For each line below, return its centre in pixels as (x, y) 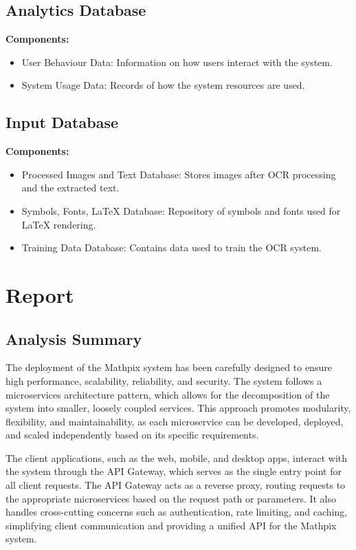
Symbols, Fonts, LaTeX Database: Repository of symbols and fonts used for (181, 210)
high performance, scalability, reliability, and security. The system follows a (164, 380)
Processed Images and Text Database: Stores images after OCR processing (179, 174)
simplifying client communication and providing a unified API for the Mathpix (171, 525)
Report (40, 294)
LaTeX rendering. (59, 224)
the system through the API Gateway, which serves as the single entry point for (174, 471)
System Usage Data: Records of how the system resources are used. (163, 85)
